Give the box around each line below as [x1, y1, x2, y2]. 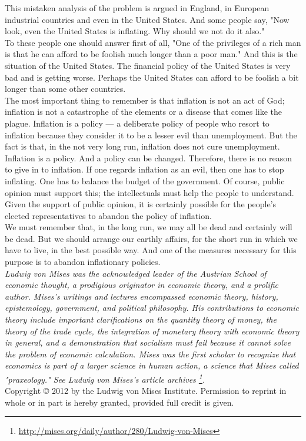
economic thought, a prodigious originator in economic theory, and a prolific [5, 278, 279, 291]
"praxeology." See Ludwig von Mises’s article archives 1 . [5, 372, 205, 385]
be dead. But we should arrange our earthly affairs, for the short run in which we [5, 232, 298, 244]
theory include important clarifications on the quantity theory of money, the [5, 313, 277, 326]
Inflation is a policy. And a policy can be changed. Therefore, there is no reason [5, 151, 292, 164]
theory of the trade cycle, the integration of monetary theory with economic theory [5, 324, 300, 337]
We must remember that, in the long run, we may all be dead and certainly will [5, 221, 292, 233]
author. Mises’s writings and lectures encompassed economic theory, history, [5, 290, 278, 302]
